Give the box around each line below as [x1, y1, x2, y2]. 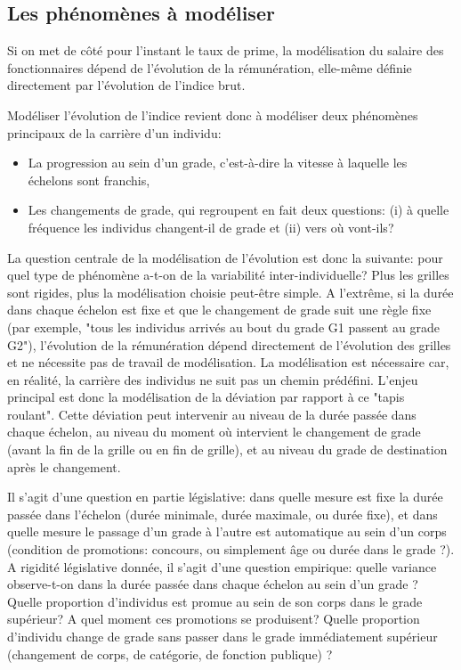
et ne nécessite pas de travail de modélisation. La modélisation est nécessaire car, [7, 353, 449, 372]
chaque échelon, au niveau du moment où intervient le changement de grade [7, 422, 421, 441]
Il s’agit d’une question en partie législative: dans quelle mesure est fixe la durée [7, 487, 443, 506]
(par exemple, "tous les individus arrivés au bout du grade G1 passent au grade [7, 317, 440, 336]
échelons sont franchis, [28, 170, 150, 189]
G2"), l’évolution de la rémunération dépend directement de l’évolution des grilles [7, 335, 451, 354]
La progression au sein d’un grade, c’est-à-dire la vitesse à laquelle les [28, 153, 408, 172]
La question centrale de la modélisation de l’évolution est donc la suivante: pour [7, 248, 443, 266]
